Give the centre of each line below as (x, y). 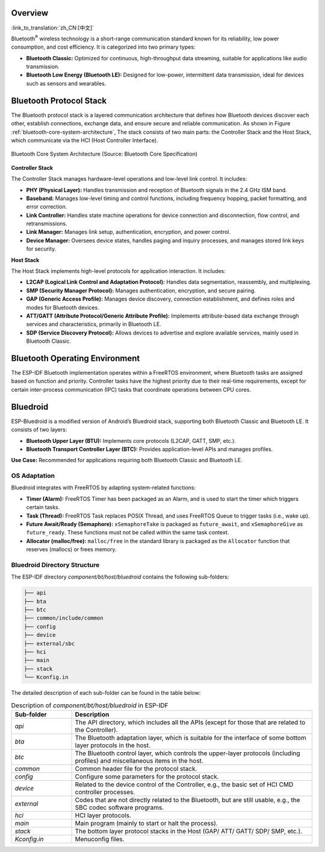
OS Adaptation (33, 476)
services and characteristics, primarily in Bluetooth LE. (94, 324)
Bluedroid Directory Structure (55, 565)
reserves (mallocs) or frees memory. (71, 550)
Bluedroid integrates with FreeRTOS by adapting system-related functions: (103, 487)
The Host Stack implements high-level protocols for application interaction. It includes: (118, 271)
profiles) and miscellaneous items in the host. (139, 760)
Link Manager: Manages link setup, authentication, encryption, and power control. (128, 232)
